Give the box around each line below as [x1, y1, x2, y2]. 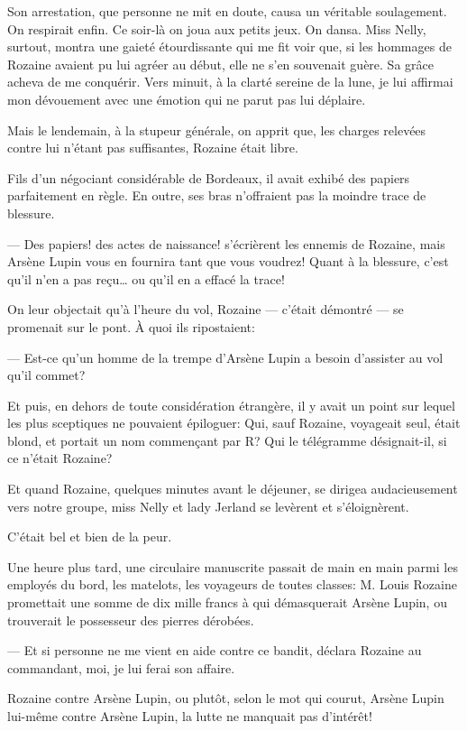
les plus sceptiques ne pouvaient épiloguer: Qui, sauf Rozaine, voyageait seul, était [7, 413, 461, 432]
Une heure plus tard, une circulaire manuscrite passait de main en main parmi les [7, 557, 458, 576]
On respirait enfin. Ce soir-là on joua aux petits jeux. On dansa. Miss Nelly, [7, 19, 426, 38]
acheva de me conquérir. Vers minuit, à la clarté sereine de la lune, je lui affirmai [7, 72, 453, 91]
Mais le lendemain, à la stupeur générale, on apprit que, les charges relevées [7, 120, 426, 139]
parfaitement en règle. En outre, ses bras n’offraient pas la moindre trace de [7, 186, 426, 205]
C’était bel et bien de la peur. [7, 527, 172, 546]
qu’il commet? [7, 365, 86, 384]
